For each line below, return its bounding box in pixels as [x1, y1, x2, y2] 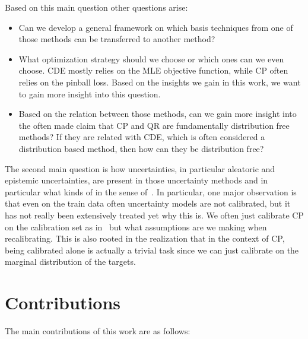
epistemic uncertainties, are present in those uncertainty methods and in [5, 174, 268, 186]
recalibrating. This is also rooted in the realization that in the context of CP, [5, 232, 285, 245]
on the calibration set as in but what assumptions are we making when [5, 220, 267, 233]
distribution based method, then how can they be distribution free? [18, 142, 264, 154]
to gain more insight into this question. [18, 87, 161, 100]
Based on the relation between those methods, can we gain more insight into [18, 107, 297, 120]
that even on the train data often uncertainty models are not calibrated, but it [5, 197, 291, 210]
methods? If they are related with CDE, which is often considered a [18, 131, 265, 143]
